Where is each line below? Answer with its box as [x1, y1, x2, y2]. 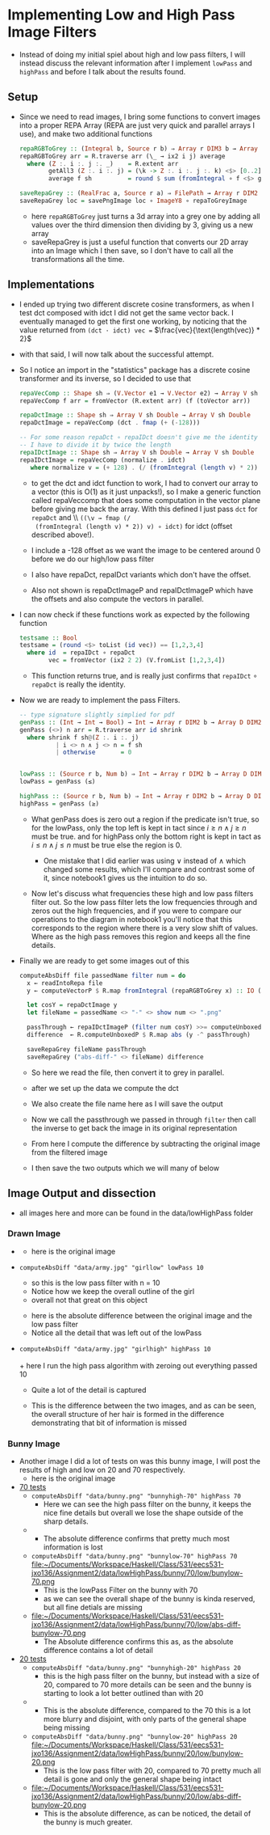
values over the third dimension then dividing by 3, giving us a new [31, 220, 253, 230]
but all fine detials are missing [43, 1603, 143, 1613]
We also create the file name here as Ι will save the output [31, 1098, 223, 1109]
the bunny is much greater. [43, 1817, 133, 1827]
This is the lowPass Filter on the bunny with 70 [43, 1585, 198, 1595]
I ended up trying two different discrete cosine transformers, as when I [19, 299, 255, 309]
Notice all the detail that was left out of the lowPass [31, 1328, 202, 1338]
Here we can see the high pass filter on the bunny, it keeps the [43, 1499, 251, 1509]
